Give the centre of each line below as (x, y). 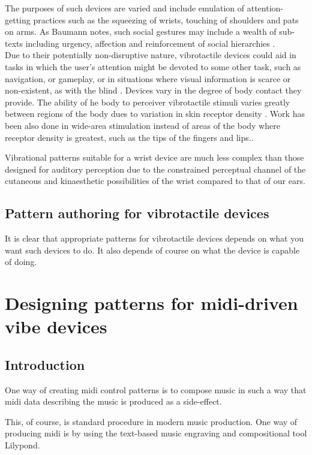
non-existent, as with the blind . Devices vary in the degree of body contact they (153, 90)
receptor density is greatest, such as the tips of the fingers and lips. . (129, 137)
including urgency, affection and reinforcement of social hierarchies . (150, 43)
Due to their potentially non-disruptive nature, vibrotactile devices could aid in (151, 55)
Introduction (45, 364)
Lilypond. (22, 445)
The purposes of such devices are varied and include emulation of (125, 8)
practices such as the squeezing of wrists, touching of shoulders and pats (166, 19)
